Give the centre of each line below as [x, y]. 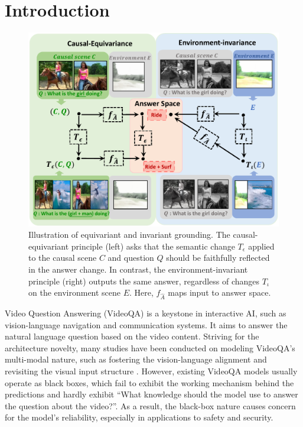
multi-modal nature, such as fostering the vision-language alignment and [136, 359]
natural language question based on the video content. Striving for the [132, 336]
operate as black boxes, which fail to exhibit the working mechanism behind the [149, 382]
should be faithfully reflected [218, 258]
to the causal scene [63, 258]
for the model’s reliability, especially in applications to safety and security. [139, 417]
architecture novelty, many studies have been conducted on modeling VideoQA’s [150, 347]
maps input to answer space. [219, 292]
